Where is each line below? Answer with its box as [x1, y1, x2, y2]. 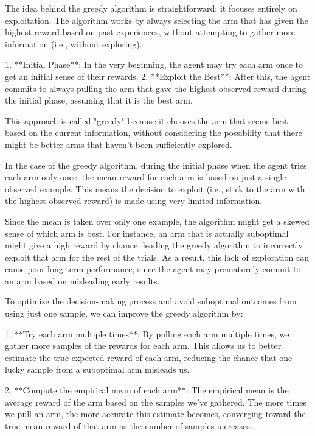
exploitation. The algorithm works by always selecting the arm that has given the [5, 13, 308, 26]
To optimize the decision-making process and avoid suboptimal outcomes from [5, 295, 297, 308]
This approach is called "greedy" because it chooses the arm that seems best [5, 114, 288, 127]
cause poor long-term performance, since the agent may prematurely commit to [5, 262, 301, 275]
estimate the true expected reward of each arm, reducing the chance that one [5, 351, 292, 364]
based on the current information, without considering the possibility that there [5, 126, 302, 139]
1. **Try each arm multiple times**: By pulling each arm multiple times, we [5, 327, 289, 340]
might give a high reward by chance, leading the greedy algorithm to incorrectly [5, 239, 303, 251]
